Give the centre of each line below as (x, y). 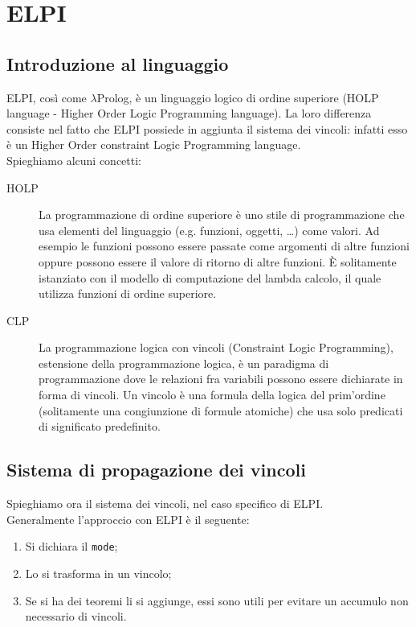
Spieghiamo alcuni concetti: (74, 160)
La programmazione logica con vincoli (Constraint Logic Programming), (216, 347)
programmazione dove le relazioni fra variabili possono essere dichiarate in (221, 379)
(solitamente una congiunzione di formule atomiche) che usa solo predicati (221, 410)
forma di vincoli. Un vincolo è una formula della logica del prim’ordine (212, 395)
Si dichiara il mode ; (71, 546)
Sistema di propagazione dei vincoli (156, 470)
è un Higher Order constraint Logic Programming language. (154, 144)
